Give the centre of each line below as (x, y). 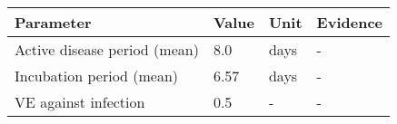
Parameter (53, 22)
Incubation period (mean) (97, 76)
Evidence (349, 22)
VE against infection (80, 102)
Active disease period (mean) (107, 49)
